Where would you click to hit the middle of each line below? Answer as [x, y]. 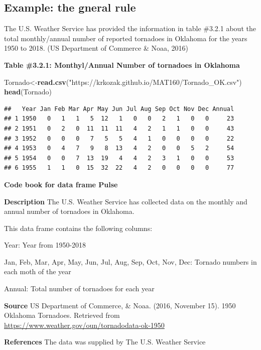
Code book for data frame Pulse [61, 184]
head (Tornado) [28, 92]
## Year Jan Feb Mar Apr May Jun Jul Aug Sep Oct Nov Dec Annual [119, 109]
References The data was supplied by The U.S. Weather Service [105, 342]
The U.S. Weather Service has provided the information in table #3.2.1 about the [130, 28]
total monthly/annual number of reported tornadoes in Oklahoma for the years [126, 38]
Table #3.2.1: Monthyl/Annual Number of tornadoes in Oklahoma [122, 65]
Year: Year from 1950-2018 [45, 245]
